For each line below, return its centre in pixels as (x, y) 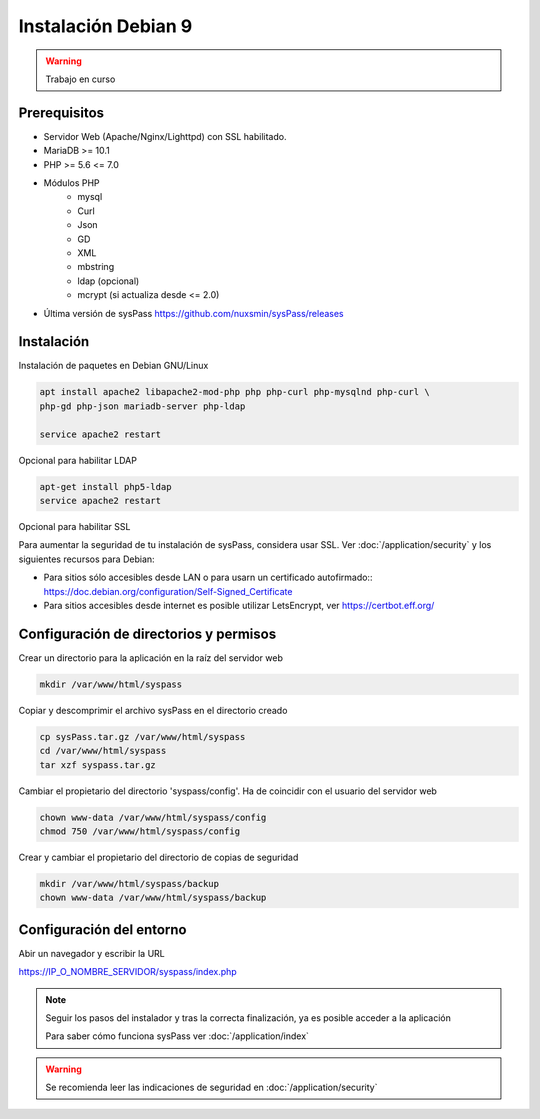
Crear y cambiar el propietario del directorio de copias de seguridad (158, 857)
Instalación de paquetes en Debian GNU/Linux (113, 366)
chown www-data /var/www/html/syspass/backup (153, 898)
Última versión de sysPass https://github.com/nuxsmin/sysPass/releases (193, 313)
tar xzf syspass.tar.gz (98, 764)
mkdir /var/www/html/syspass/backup (129, 883)
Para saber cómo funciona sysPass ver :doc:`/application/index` (177, 1036)
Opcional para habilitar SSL (74, 526)
